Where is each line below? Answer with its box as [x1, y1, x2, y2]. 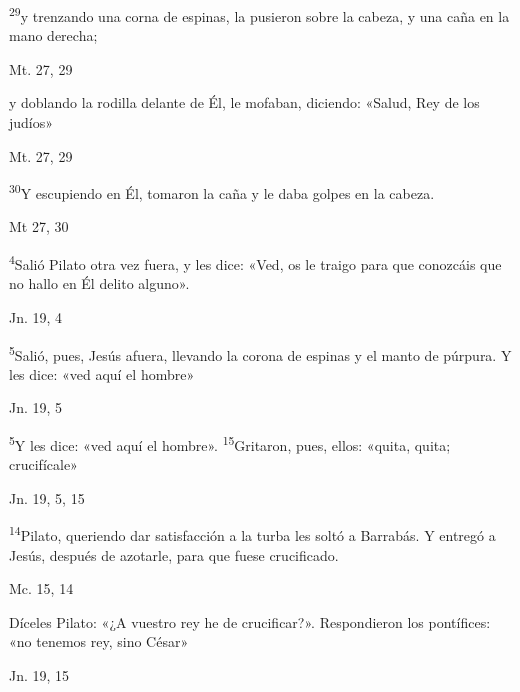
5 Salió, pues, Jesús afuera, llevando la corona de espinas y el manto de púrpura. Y [9, 341, 512, 365]
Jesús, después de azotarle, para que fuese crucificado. [9, 544, 339, 565]
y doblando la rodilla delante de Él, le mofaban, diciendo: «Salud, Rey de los [9, 92, 480, 113]
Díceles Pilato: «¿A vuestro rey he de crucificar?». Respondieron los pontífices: [9, 611, 491, 632]
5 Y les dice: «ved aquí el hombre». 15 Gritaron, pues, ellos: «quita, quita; [9, 431, 451, 455]
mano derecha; [9, 25, 98, 46]
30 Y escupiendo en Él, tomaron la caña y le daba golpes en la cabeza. [9, 180, 435, 203]
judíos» [9, 112, 54, 133]
